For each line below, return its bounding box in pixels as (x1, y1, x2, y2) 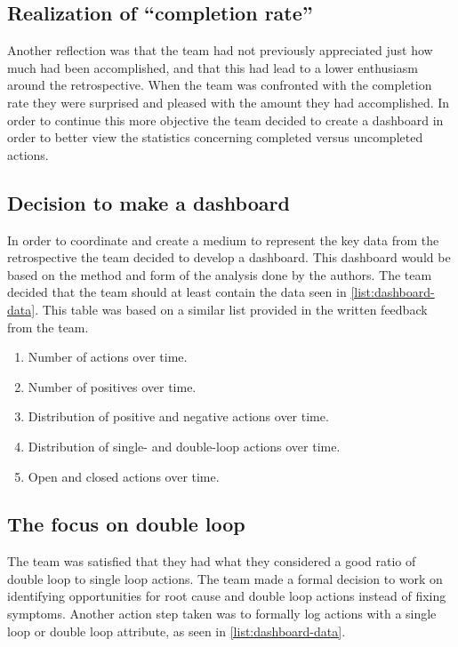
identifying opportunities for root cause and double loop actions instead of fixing (7, 587, 446, 605)
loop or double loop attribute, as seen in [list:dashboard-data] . (7, 621, 346, 640)
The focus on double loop (7, 510, 245, 538)
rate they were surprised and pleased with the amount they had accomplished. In (7, 92, 450, 111)
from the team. (7, 317, 89, 336)
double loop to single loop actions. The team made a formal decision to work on (7, 569, 443, 587)
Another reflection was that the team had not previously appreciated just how (7, 41, 433, 60)
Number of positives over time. (28, 377, 197, 395)
